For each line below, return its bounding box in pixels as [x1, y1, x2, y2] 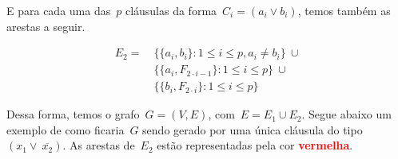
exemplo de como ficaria [6, 121, 125, 138]
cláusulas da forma [125, 2, 217, 18]
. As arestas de [62, 137, 135, 153]
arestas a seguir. [6, 17, 86, 34]
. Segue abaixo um [301, 106, 392, 122]
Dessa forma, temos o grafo [6, 106, 140, 122]
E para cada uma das [6, 2, 111, 18]
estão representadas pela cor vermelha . [157, 137, 353, 153]
